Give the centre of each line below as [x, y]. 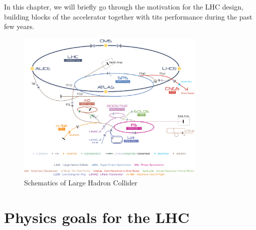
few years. [19, 26]
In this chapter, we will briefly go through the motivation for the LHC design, [124, 7]
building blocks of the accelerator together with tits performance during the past [128, 16]
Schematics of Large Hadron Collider [81, 183]
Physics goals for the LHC [97, 217]
